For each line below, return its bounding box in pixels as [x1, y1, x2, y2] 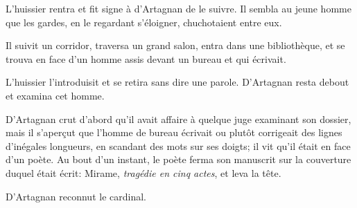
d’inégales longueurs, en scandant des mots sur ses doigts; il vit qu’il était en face [6, 138, 351, 153]
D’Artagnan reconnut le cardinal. [6, 189, 146, 203]
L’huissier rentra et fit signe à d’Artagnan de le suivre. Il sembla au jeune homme [6, 1, 351, 15]
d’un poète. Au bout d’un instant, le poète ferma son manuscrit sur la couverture [6, 152, 351, 167]
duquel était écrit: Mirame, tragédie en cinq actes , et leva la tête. [6, 165, 281, 180]
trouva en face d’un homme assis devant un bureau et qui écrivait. [6, 51, 286, 66]
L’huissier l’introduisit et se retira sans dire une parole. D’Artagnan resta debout [6, 75, 349, 89]
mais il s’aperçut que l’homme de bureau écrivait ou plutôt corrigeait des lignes [6, 125, 342, 140]
